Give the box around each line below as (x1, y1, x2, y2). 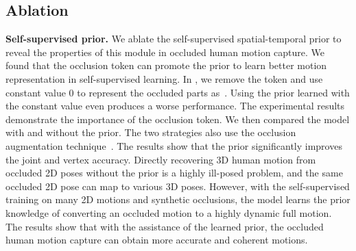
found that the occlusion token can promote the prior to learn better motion (5, 58, 327, 72)
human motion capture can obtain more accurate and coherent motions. (5, 233, 308, 247)
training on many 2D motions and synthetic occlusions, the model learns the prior (5, 192, 351, 207)
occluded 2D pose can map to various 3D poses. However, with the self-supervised (5, 179, 350, 193)
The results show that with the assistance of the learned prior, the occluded (5, 219, 324, 233)
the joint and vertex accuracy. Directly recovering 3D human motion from (5, 152, 316, 166)
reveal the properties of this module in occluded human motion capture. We (5, 44, 325, 59)
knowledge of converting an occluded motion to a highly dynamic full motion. (5, 205, 332, 220)
